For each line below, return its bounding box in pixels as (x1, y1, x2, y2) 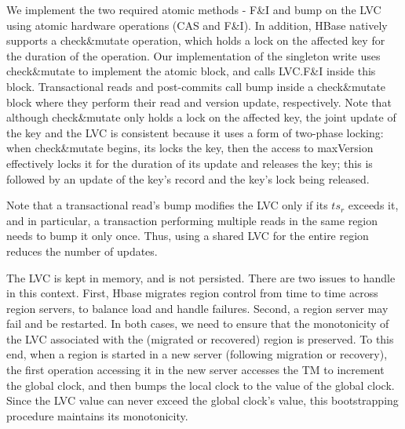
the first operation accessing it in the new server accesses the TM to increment (6, 362, 385, 378)
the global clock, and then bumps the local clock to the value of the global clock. (6, 376, 395, 393)
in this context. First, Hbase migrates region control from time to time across (6, 285, 378, 301)
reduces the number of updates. (6, 242, 158, 259)
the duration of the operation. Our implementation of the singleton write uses (6, 47, 381, 64)
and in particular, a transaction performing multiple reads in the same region (6, 212, 378, 228)
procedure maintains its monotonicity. (6, 407, 188, 424)
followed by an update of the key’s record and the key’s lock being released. (6, 170, 370, 187)
